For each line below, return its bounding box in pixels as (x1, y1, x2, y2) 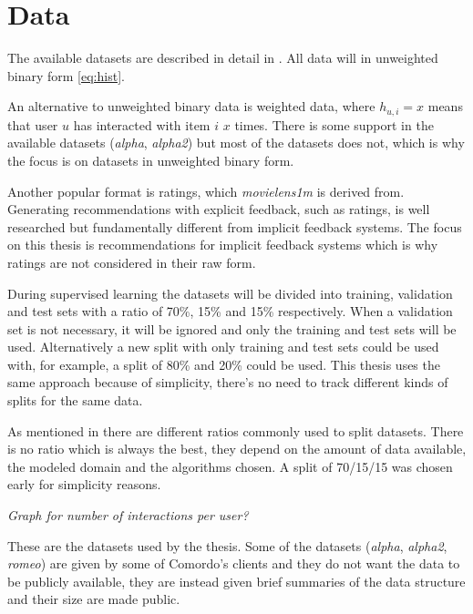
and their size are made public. (7, 589, 180, 609)
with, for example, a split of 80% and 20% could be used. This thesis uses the (7, 354, 440, 374)
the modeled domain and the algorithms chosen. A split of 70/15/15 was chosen (7, 456, 453, 476)
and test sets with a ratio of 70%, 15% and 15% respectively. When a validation (7, 302, 453, 321)
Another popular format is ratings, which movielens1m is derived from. (7, 181, 405, 200)
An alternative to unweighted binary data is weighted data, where (7, 97, 375, 116)
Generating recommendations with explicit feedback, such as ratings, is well (7, 200, 430, 219)
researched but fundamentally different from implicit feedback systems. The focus (7, 217, 462, 236)
